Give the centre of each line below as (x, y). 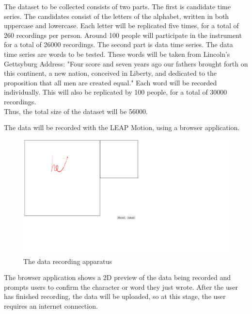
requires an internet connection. (51, 306)
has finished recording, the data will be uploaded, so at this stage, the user (115, 296)
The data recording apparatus (68, 261)
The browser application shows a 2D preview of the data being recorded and (118, 277)
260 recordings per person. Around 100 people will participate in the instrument (123, 35)
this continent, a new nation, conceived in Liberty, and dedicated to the (110, 73)
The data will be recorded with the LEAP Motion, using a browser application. (122, 127)
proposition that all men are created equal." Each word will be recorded (110, 82)
